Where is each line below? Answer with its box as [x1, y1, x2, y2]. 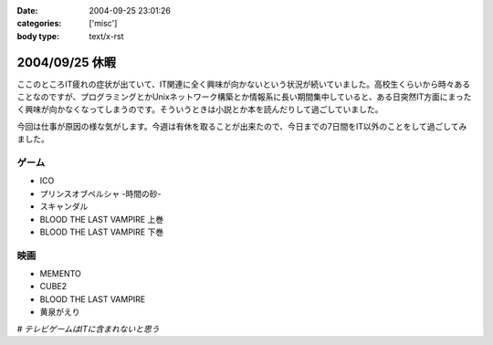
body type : [16, 30, 59, 41]
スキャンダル [39, 201, 89, 212]
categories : [16, 18, 62, 29]
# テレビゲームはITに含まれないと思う [16, 323, 160, 334]
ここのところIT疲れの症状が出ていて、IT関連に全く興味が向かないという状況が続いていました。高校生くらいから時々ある [16, 78, 471, 89]
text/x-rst [89, 30, 124, 41]
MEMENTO [39, 268, 81, 279]
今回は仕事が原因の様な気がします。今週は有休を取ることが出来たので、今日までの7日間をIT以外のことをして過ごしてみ [16, 120, 467, 131]
